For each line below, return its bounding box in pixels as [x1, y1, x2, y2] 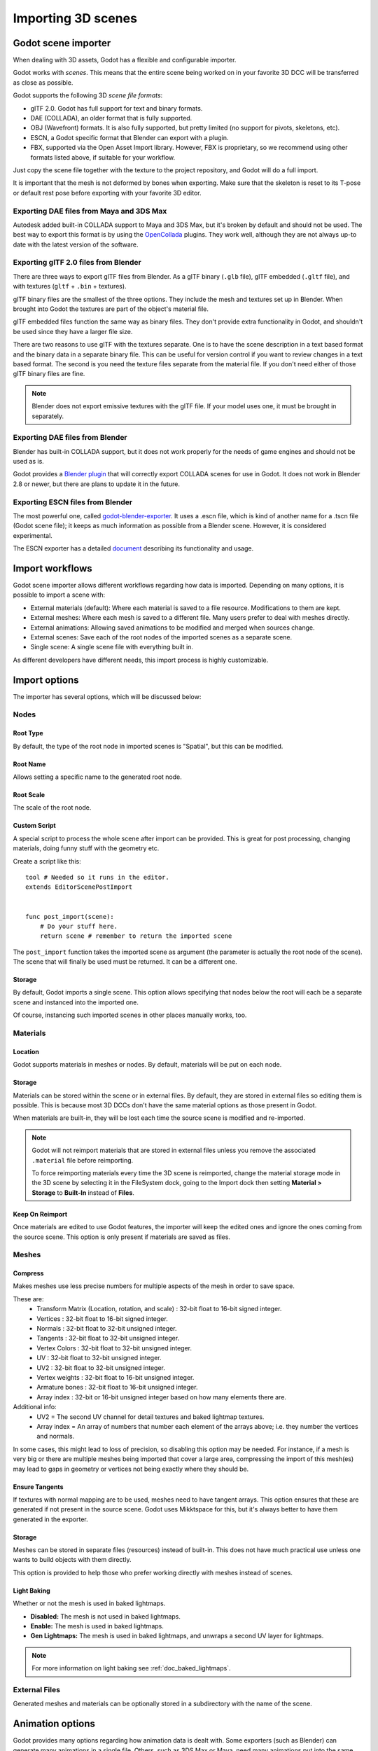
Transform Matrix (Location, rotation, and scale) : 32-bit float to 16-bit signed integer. [36, 1305, 282, 1313]
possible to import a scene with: [13, 590, 106, 599]
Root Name [13, 760, 46, 768]
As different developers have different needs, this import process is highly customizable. [13, 656, 269, 664]
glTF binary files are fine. [13, 370, 85, 378]
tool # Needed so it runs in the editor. [25, 873, 169, 881]
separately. [31, 412, 64, 420]
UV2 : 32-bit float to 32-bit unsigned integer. [36, 1363, 166, 1372]
